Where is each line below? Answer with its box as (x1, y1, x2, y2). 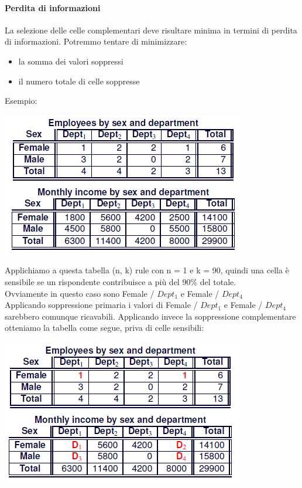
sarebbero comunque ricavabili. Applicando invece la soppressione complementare (5, 310, 296, 322)
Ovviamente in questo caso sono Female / (5, 287, 155, 299)
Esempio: (5, 94, 37, 107)
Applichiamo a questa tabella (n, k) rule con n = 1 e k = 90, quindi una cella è (5, 264, 289, 276)
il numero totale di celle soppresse (18, 74, 140, 87)
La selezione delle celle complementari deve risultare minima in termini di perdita (5, 23, 297, 36)
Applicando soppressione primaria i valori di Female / (5, 299, 198, 311)
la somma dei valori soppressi (18, 55, 123, 67)
